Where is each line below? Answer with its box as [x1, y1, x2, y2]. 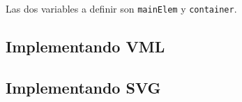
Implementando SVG [6, 76, 161, 98]
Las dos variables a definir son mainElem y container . [6, 1, 237, 15]
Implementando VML [6, 36, 165, 57]
